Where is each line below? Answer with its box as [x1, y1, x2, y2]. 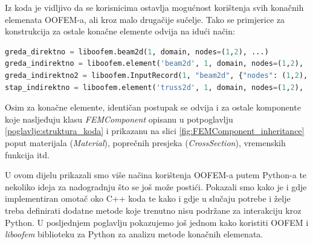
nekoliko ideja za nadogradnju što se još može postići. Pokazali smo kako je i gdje [5, 180, 307, 193]
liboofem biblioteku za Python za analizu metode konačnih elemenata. [5, 228, 263, 240]
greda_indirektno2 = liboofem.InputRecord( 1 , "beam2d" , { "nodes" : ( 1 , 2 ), [5, 71, 308, 80]
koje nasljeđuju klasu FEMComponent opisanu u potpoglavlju [5, 112, 233, 125]
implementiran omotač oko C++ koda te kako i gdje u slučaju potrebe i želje [5, 192, 291, 205]
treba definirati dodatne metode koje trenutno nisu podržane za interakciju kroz [5, 204, 302, 216]
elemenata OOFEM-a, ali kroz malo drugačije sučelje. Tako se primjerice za [5, 13, 285, 25]
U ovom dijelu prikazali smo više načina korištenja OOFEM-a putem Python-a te [5, 169, 307, 181]
